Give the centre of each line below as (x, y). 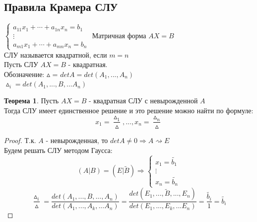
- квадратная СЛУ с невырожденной (143, 101)
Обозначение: (24, 74)
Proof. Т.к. (20, 140)
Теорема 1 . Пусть (32, 101)
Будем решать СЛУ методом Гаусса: (58, 150)
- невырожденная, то (77, 140)
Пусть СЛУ (21, 64)
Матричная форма (119, 35)
